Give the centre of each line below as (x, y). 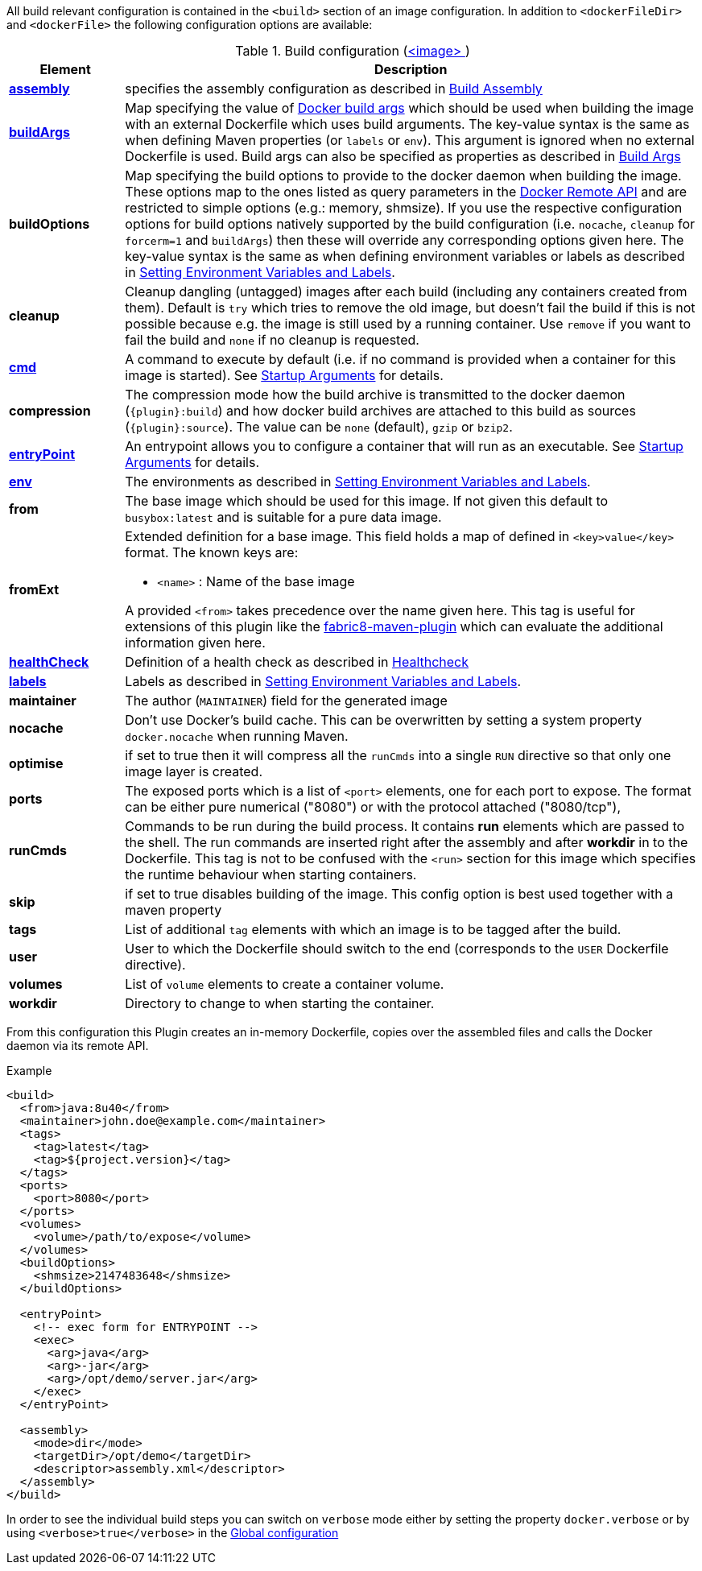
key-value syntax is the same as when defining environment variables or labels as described (405, 256)
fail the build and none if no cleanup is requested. (272, 340)
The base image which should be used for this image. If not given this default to (367, 501)
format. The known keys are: (212, 552)
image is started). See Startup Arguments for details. (284, 375)
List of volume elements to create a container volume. (285, 984)
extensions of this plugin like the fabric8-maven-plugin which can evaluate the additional (394, 626)
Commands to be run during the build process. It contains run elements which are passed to (405, 826)
